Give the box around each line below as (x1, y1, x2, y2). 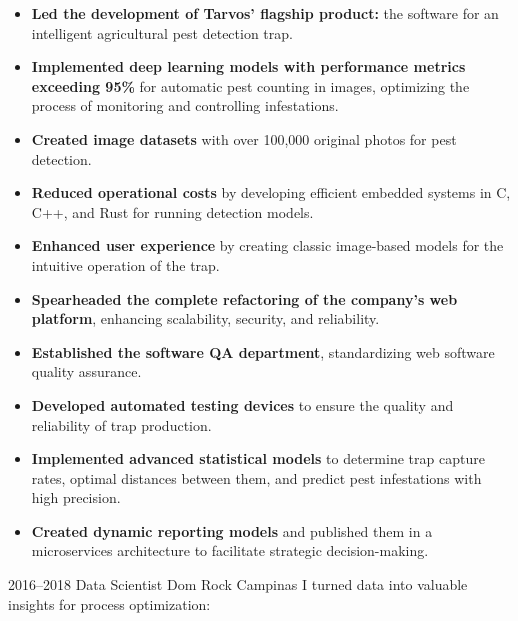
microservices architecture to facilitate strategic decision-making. (31, 540, 429, 561)
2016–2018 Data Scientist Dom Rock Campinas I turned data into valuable (8, 574, 468, 595)
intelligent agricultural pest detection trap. (31, 22, 293, 43)
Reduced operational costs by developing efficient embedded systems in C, (31, 182, 511, 203)
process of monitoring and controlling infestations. (31, 95, 339, 116)
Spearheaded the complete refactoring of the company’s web (31, 288, 458, 309)
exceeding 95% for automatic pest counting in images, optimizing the (31, 75, 470, 96)
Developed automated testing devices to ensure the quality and (31, 394, 454, 415)
